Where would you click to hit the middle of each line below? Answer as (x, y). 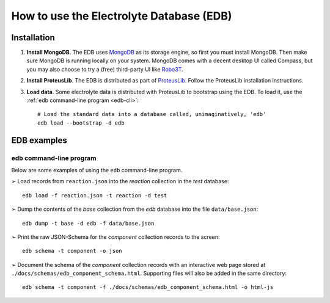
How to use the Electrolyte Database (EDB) (122, 16)
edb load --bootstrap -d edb (81, 123)
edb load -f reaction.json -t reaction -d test (95, 195)
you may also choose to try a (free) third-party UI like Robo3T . (105, 69)
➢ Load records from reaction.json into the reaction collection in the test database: (120, 181)
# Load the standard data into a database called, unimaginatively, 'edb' (152, 114)
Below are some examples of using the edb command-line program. (97, 170)
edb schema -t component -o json (72, 251)
